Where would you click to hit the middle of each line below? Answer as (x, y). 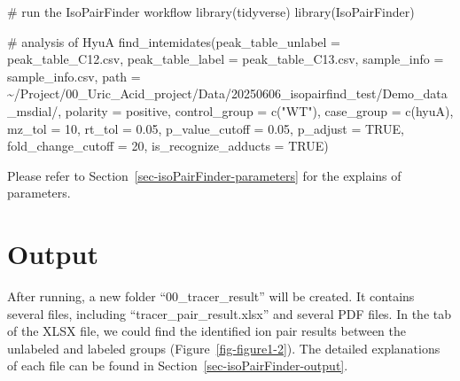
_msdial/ (33, 110)
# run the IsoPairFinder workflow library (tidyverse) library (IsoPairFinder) (211, 12)
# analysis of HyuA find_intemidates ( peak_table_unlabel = (174, 41)
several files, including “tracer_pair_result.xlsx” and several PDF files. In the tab (230, 313)
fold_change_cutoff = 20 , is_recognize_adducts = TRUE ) (168, 146)
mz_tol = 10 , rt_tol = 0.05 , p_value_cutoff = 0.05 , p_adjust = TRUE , (206, 128)
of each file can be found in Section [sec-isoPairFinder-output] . (178, 365)
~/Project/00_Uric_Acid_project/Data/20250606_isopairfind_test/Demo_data (227, 93)
